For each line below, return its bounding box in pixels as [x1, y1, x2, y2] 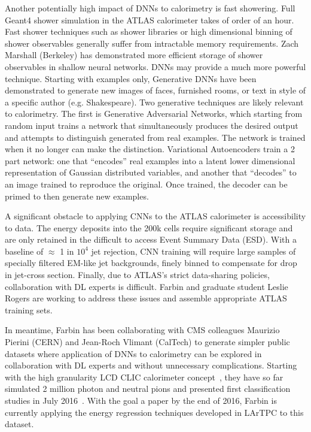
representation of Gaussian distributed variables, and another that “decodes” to [5, 166, 297, 179]
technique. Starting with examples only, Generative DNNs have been [5, 72, 257, 84]
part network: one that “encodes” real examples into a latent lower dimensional [5, 154, 295, 167]
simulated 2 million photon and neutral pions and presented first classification [5, 382, 291, 395]
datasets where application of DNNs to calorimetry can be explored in [5, 347, 262, 360]
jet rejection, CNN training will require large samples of [91, 244, 296, 257]
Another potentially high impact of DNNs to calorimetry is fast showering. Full [5, 2, 295, 14]
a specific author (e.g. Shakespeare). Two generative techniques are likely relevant [5, 95, 304, 108]
